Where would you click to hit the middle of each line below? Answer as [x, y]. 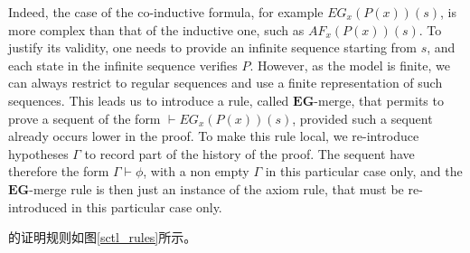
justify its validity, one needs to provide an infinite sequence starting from [213, 47]
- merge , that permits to [379, 100]
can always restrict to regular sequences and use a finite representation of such [226, 83]
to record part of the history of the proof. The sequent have [249, 153]
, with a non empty [196, 171]
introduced [38, 206]
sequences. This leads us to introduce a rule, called [149, 100]
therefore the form [59, 171]
